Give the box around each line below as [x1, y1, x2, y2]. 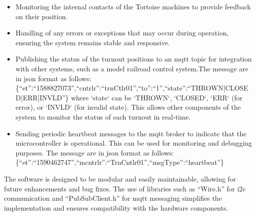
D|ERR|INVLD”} [15, 92, 69, 102]
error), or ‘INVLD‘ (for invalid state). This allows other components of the [15, 102, 241, 112]
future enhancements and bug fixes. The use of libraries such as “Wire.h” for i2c [4, 183, 246, 193]
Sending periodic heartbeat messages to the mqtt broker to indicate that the [15, 128, 247, 138]
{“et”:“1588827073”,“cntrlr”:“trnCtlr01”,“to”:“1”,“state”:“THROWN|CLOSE [15, 83, 249, 93]
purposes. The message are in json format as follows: [15, 147, 174, 157]
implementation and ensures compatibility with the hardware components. [4, 202, 228, 213]
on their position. [15, 11, 68, 21]
